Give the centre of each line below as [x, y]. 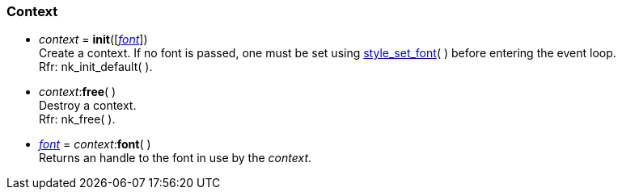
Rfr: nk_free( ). [77, 119]
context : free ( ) [78, 92]
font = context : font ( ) [95, 144]
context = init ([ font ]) [93, 40]
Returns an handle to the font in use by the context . [176, 158]
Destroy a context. [88, 106]
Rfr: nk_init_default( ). [96, 67]
